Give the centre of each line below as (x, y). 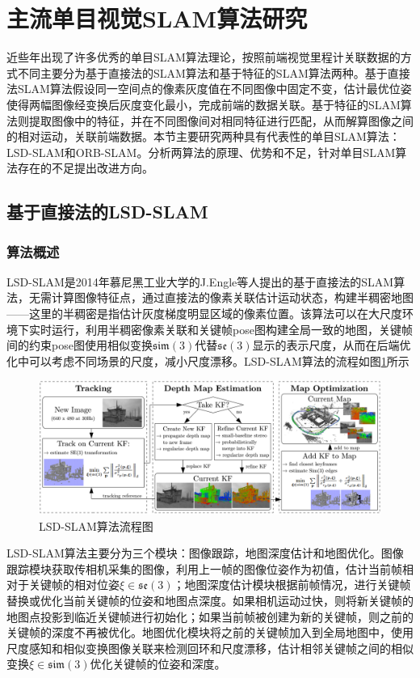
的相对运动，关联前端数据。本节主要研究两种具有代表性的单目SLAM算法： (204, 136)
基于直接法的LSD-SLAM (107, 212)
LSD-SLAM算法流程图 (96, 525)
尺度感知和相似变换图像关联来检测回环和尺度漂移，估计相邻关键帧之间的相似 (210, 648)
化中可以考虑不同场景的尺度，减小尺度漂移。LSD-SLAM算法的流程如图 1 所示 (208, 360)
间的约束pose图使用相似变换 (80, 345)
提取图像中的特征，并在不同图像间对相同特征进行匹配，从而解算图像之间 (221, 120)
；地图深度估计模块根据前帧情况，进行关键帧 (292, 585)
